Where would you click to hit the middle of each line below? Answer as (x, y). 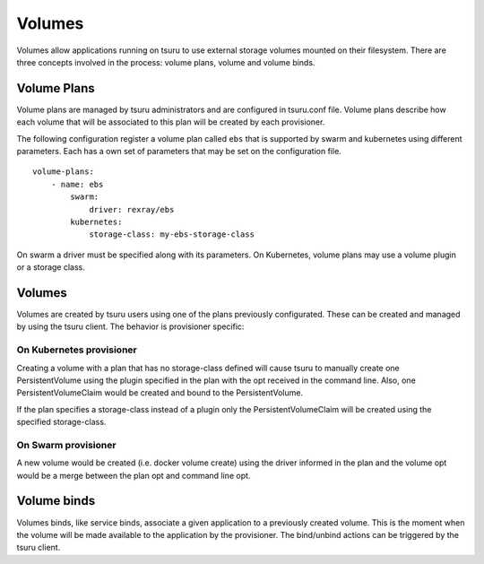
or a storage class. (51, 267)
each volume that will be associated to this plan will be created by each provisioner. (171, 122)
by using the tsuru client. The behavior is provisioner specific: (130, 326)
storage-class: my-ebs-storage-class (172, 234)
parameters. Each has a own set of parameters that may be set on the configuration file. (179, 152)
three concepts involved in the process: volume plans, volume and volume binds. (166, 62)
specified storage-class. (61, 422)
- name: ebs (77, 184)
